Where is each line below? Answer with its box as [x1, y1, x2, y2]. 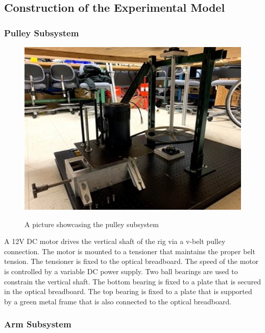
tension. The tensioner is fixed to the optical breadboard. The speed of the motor [4, 256, 259, 267]
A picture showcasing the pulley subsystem [25, 218, 159, 229]
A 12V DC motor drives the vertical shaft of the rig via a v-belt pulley [4, 236, 226, 247]
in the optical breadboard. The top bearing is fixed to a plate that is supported [4, 286, 252, 297]
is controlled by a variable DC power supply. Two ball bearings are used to [4, 265, 238, 276]
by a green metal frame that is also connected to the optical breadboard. [4, 296, 232, 306]
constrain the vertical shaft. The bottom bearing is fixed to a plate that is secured [4, 276, 261, 286]
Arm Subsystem [4, 318, 71, 330]
